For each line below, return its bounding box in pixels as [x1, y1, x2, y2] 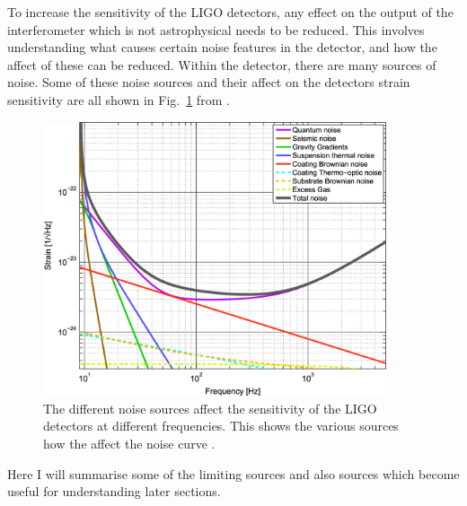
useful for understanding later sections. [7, 482, 221, 501]
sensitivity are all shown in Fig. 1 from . [7, 90, 230, 109]
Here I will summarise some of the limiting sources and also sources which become [7, 464, 460, 483]
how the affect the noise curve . [43, 433, 216, 452]
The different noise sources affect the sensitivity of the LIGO [43, 398, 377, 417]
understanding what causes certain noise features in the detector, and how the [7, 38, 437, 57]
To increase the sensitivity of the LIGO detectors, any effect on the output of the [7, 3, 454, 21]
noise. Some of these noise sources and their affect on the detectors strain [7, 73, 410, 92]
